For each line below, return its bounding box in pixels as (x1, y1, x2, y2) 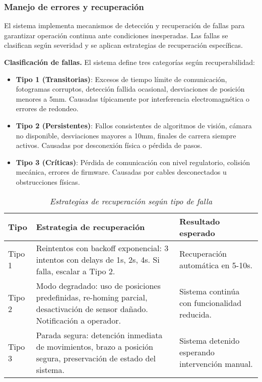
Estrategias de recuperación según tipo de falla (49, 195, 213, 207)
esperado (179, 226, 215, 239)
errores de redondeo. (16, 103, 79, 114)
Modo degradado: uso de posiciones (36, 279, 161, 291)
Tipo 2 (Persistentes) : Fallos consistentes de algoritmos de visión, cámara (16, 120, 252, 130)
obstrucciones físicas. (16, 176, 80, 187)
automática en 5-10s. (179, 259, 252, 271)
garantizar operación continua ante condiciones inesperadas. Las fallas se (4, 30, 228, 40)
